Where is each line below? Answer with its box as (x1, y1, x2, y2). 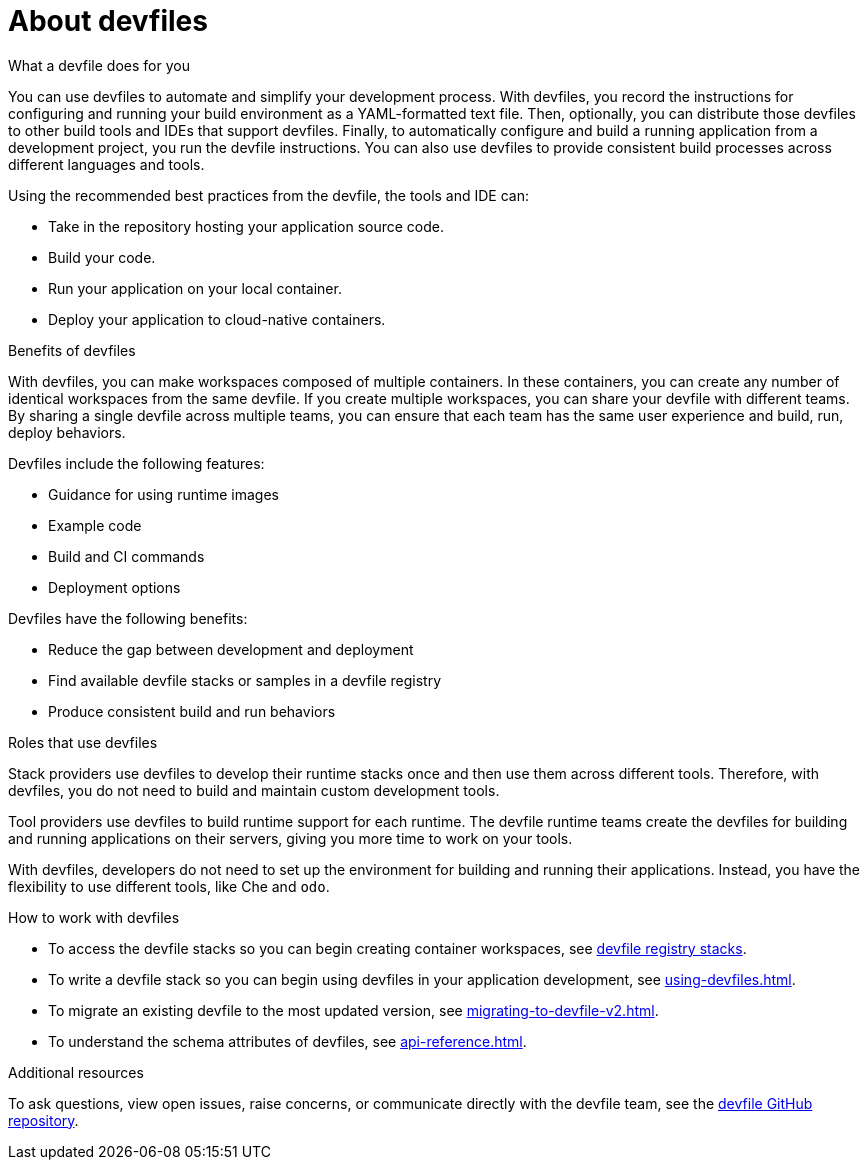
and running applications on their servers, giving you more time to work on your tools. (8, 829, 573, 847)
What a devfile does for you (8, 56, 190, 74)
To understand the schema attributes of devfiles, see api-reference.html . (48, 1032, 527, 1050)
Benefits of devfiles (8, 341, 136, 359)
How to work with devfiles (8, 908, 180, 926)
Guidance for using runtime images (48, 485, 279, 503)
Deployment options (48, 578, 181, 596)
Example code (48, 516, 142, 534)
